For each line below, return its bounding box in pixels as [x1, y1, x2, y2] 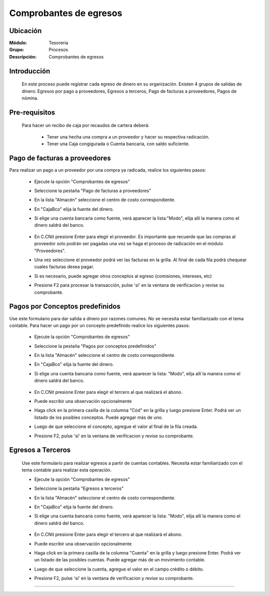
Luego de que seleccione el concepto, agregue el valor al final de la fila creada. [34, 423, 198, 430]
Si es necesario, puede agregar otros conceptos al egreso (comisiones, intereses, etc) [34, 273, 212, 279]
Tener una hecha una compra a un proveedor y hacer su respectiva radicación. [46, 134, 210, 140]
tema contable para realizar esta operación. [21, 467, 112, 473]
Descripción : [9, 54, 37, 60]
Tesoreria [48, 40, 68, 46]
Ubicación [9, 27, 42, 35]
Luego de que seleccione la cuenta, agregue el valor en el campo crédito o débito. [34, 566, 204, 572]
